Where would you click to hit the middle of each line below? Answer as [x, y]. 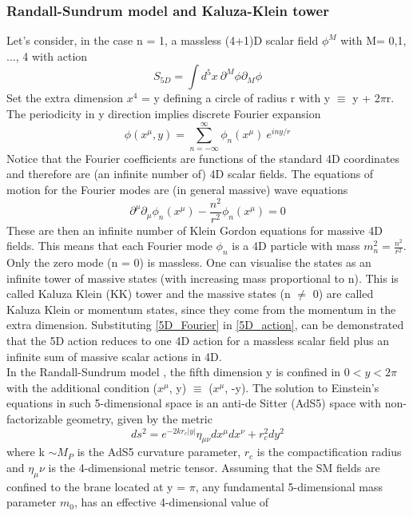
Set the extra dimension [65, 98]
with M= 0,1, [373, 40]
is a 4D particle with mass [296, 246]
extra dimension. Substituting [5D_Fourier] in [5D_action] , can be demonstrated [205, 325]
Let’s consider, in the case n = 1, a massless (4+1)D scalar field [163, 40]
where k [26, 452]
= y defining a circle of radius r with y [236, 98]
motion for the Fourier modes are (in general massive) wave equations [177, 189]
